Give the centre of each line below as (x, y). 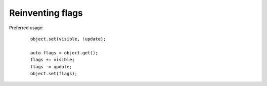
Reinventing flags (46, 13)
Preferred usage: (26, 28)
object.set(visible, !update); (68, 39)
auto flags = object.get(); (64, 53)
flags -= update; (51, 66)
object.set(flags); (54, 73)
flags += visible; (53, 60)
